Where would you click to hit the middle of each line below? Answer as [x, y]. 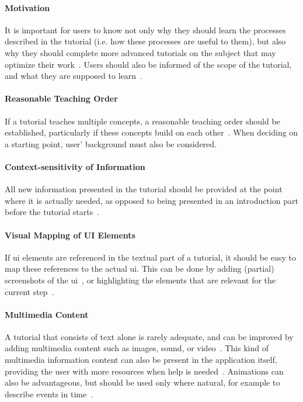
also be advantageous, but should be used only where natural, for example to [142, 382]
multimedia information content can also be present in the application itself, [141, 360]
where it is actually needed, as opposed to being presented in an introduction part [151, 200]
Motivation [27, 7]
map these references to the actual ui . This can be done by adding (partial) [140, 268]
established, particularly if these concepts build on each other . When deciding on [151, 132]
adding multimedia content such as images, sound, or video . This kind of [137, 348]
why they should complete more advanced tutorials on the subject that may [140, 52]
